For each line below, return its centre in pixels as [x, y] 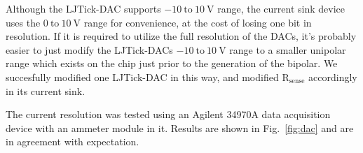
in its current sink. [46, 90]
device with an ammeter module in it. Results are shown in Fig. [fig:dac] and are [180, 127]
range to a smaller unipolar [288, 49]
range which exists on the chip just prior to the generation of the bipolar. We [172, 63]
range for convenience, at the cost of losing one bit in [198, 22]
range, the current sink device [281, 8]
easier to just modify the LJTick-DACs [89, 49]
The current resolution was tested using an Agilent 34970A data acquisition [168, 114]
